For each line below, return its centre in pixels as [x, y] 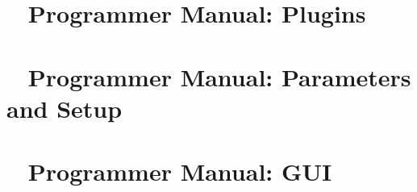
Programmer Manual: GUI [180, 171]
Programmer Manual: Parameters [219, 76]
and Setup [65, 108]
